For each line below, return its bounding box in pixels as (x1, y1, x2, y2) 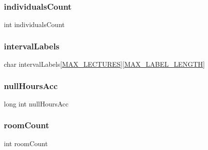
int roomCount (4, 138, 48, 148)
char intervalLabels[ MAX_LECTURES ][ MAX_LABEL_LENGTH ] (4, 59, 205, 69)
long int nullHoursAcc (4, 98, 69, 108)
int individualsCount (4, 19, 65, 30)
